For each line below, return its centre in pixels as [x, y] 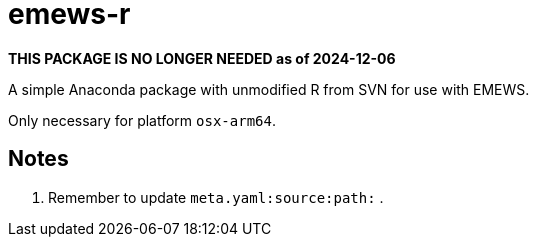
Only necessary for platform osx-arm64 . [142, 120]
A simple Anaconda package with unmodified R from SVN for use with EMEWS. [269, 89]
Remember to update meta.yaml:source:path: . [216, 197]
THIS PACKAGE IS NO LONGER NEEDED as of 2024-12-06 [202, 58]
